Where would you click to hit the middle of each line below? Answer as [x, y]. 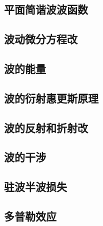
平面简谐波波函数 [46, 9]
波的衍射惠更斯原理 [51, 98]
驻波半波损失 [35, 187]
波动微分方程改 [41, 39]
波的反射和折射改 [46, 127]
